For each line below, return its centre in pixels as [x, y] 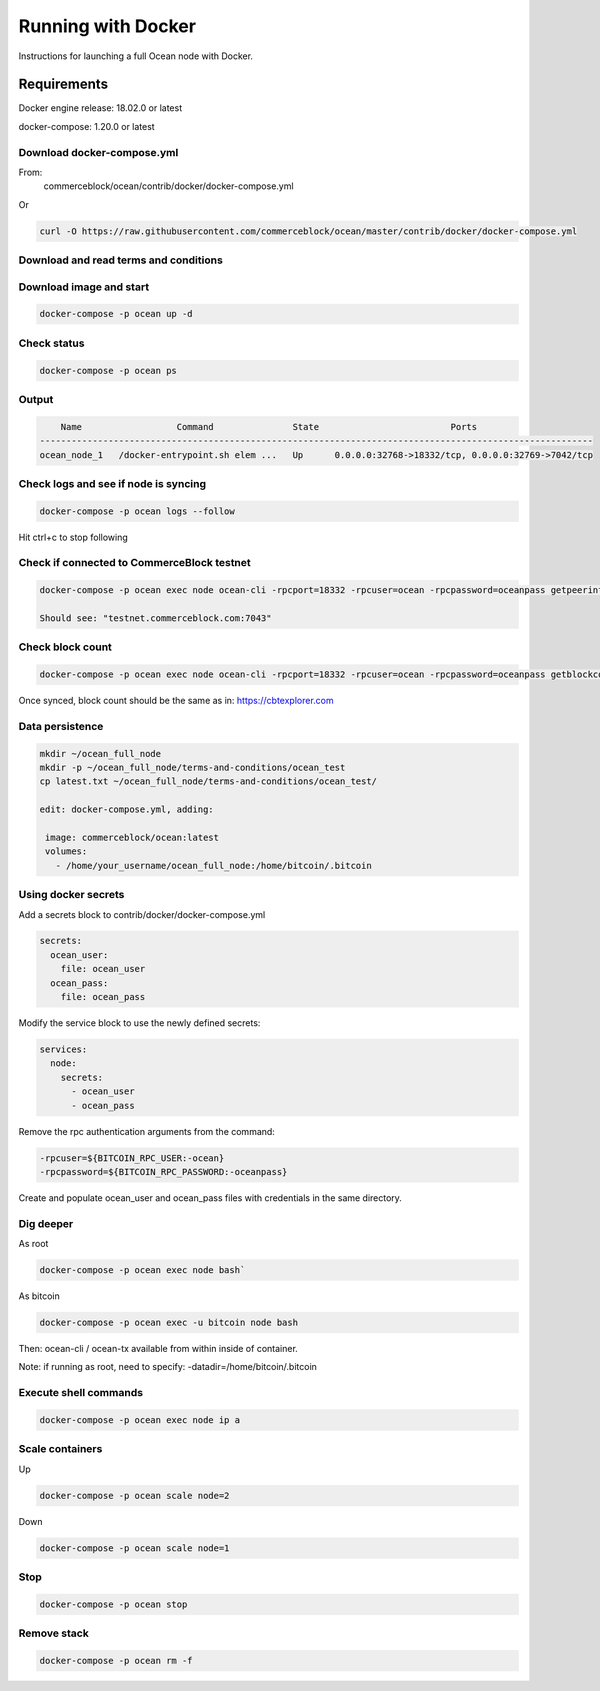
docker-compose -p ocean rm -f [116, 1660]
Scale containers [60, 1449]
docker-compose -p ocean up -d [116, 314]
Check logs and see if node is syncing [112, 483]
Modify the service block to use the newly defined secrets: [139, 1023]
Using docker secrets [71, 895]
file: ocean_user [103, 969]
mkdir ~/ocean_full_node [100, 753]
